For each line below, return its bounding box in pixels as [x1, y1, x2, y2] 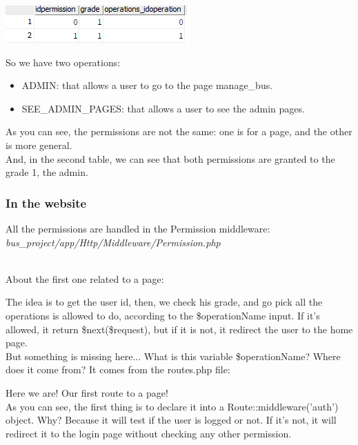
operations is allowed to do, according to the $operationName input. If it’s [6, 308, 320, 322]
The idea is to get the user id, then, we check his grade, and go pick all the [6, 295, 323, 309]
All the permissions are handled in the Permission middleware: [6, 221, 270, 235]
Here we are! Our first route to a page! [6, 385, 168, 399]
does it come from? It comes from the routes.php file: [6, 362, 230, 377]
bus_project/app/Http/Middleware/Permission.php [6, 235, 221, 249]
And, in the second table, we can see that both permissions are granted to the [6, 151, 335, 166]
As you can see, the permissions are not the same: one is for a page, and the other [6, 124, 352, 139]
